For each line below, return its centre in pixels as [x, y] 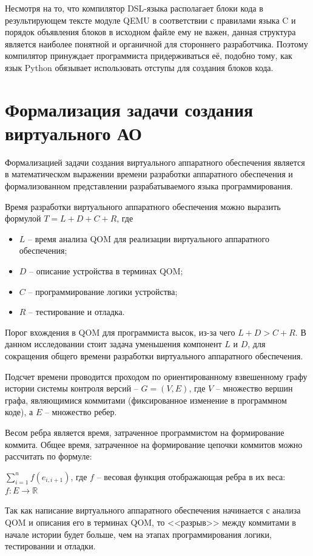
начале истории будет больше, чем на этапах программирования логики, [138, 534]
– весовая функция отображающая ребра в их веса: [191, 476]
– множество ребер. [81, 412]
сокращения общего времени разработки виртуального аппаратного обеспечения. [154, 356]
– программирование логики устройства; [103, 291]
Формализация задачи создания [129, 109]
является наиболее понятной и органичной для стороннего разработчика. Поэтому [156, 43]
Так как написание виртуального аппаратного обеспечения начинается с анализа [153, 510]
